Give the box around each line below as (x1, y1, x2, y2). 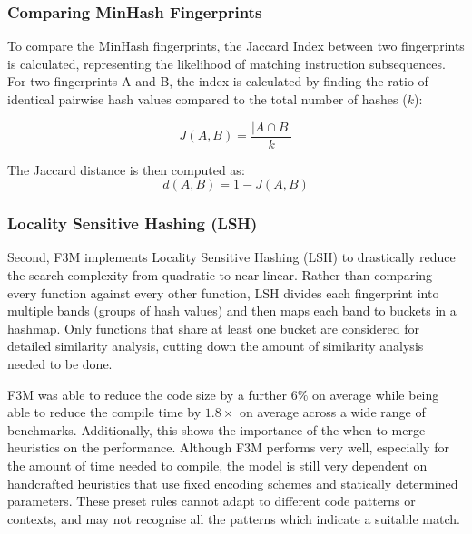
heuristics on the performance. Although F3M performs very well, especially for (7, 438, 449, 457)
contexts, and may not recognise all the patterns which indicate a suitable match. (7, 509, 460, 528)
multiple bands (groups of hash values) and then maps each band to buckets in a (7, 301, 457, 320)
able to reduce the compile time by (7, 403, 202, 422)
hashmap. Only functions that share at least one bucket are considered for (7, 318, 419, 337)
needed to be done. (7, 354, 113, 374)
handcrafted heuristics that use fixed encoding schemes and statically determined (7, 473, 458, 492)
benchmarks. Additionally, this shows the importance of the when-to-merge (7, 420, 426, 439)
